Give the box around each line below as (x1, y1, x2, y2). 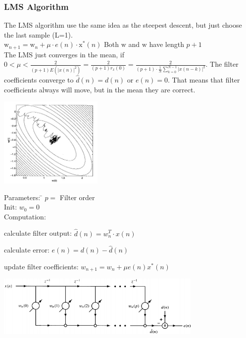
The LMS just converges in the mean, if (4, 49, 125, 59)
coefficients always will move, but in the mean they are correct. (4, 84, 196, 94)
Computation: (4, 211, 46, 221)
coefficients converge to (4, 74, 74, 84)
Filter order (59, 192, 95, 202)
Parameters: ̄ (4, 192, 43, 202)
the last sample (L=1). (4, 29, 73, 40)
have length (149, 39, 184, 49)
